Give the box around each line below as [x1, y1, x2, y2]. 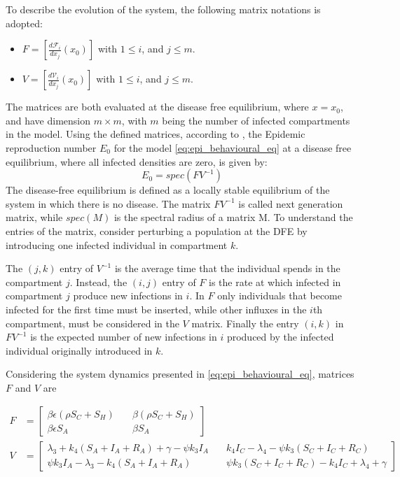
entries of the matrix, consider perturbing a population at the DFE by [6, 223, 308, 238]
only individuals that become [217, 288, 342, 303]
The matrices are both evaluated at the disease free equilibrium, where [6, 99, 309, 114]
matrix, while [6, 210, 63, 225]
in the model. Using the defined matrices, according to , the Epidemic [6, 127, 305, 141]
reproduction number [6, 140, 97, 155]
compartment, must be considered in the [6, 315, 179, 330]
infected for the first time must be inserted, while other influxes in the [6, 301, 307, 316]
